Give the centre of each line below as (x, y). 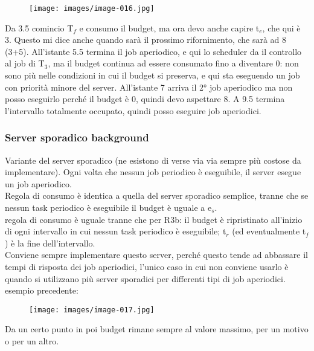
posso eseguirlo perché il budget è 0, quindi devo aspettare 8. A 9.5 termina (145, 99)
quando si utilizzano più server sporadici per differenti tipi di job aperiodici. (145, 278)
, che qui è (281, 27)
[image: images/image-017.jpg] (92, 310)
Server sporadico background (77, 137)
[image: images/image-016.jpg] (92, 8)
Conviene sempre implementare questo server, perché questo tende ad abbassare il (156, 255)
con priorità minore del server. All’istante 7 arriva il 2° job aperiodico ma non (149, 87)
